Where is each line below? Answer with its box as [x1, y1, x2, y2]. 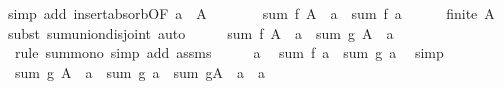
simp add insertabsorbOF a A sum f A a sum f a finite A [8, 3, 495, 23]
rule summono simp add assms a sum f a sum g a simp [14, 42, 444, 63]
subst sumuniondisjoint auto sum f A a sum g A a [8, 22, 394, 43]
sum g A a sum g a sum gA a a [14, 61, 265, 82]
